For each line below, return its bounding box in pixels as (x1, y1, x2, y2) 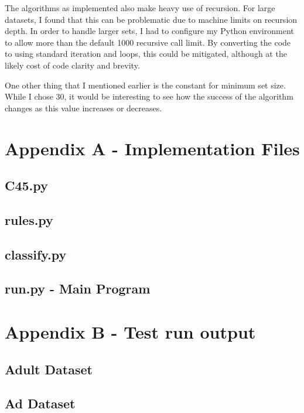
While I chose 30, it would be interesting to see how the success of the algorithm (5, 90, 293, 103)
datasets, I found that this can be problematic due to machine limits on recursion (5, 13, 298, 25)
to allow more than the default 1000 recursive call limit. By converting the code (5, 36, 291, 48)
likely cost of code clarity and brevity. (5, 59, 140, 71)
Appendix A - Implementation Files (5, 136, 300, 160)
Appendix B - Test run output (5, 320, 256, 344)
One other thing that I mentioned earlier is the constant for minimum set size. (5, 78, 286, 91)
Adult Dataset (5, 360, 93, 378)
